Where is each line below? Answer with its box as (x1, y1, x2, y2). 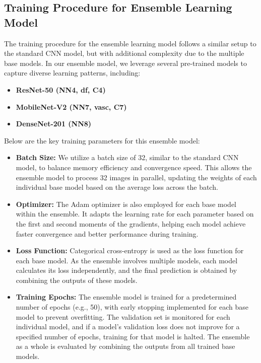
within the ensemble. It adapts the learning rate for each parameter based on (16, 208, 254, 219)
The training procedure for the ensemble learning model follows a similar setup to (4, 38, 256, 48)
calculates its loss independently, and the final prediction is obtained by (16, 265, 237, 275)
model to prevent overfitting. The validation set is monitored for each (16, 311, 230, 322)
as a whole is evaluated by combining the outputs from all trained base (16, 341, 235, 351)
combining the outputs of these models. (16, 274, 138, 285)
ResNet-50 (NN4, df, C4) (16, 84, 106, 95)
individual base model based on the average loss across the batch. (16, 182, 218, 192)
